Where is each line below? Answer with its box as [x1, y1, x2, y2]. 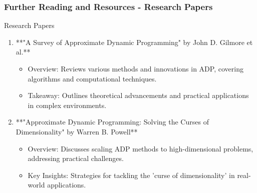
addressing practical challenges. [28, 153, 124, 163]
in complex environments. [28, 99, 107, 110]
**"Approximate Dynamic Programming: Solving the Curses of [16, 116, 209, 127]
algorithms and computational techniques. [28, 73, 157, 83]
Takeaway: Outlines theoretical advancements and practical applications [28, 90, 249, 100]
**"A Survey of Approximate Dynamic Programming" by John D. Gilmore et [16, 36, 253, 47]
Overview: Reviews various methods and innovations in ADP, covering [28, 63, 243, 73]
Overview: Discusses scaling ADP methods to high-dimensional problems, [28, 143, 253, 153]
